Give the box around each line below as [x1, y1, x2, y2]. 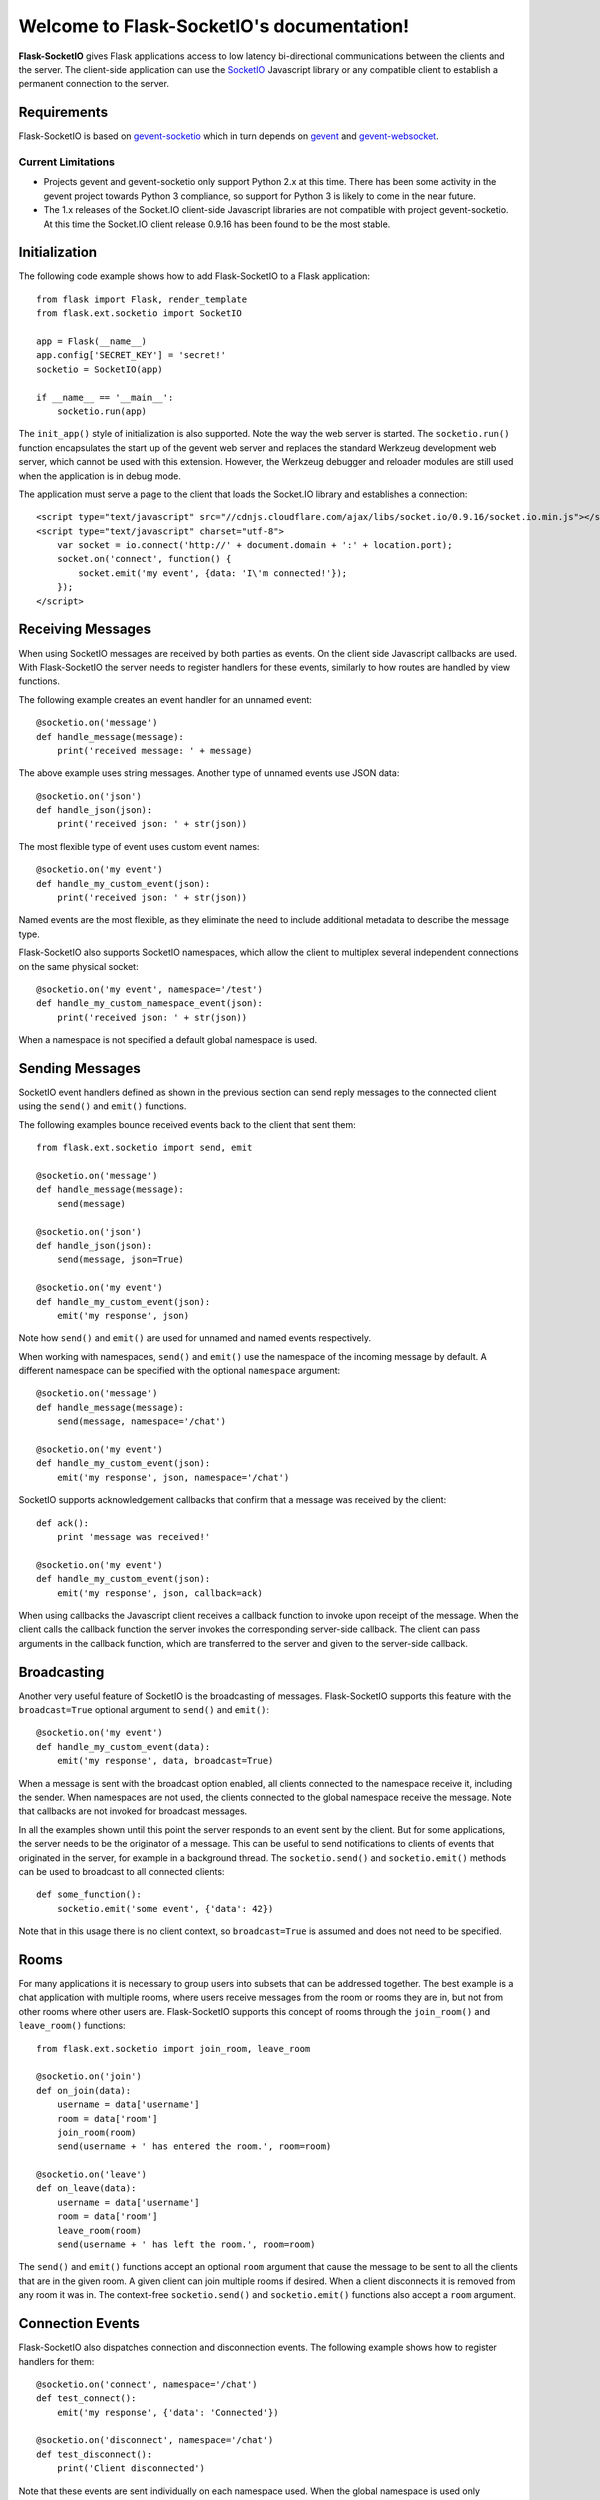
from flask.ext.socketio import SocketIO [36, 308, 242, 319]
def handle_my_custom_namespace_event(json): [36, 998, 264, 1009]
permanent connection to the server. [18, 78, 170, 90]
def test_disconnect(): [36, 2448, 153, 2460]
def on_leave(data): [36, 2183, 137, 2194]
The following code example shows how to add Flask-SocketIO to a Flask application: [18, 270, 370, 282]
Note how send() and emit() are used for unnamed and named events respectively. [18, 1332, 372, 1344]
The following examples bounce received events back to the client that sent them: [18, 1118, 357, 1130]
